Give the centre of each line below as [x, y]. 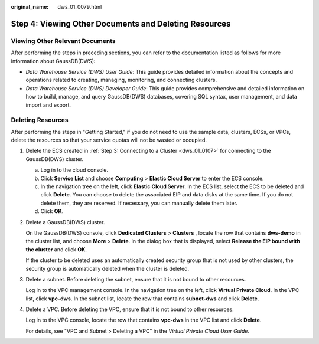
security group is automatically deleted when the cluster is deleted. [108, 268]
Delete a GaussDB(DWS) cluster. [65, 222]
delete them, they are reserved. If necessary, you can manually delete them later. [139, 203]
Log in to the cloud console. [74, 170]
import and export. [48, 105]
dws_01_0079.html [80, 7]
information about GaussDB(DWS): [53, 61]
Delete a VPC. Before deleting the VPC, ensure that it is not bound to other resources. [130, 309]
